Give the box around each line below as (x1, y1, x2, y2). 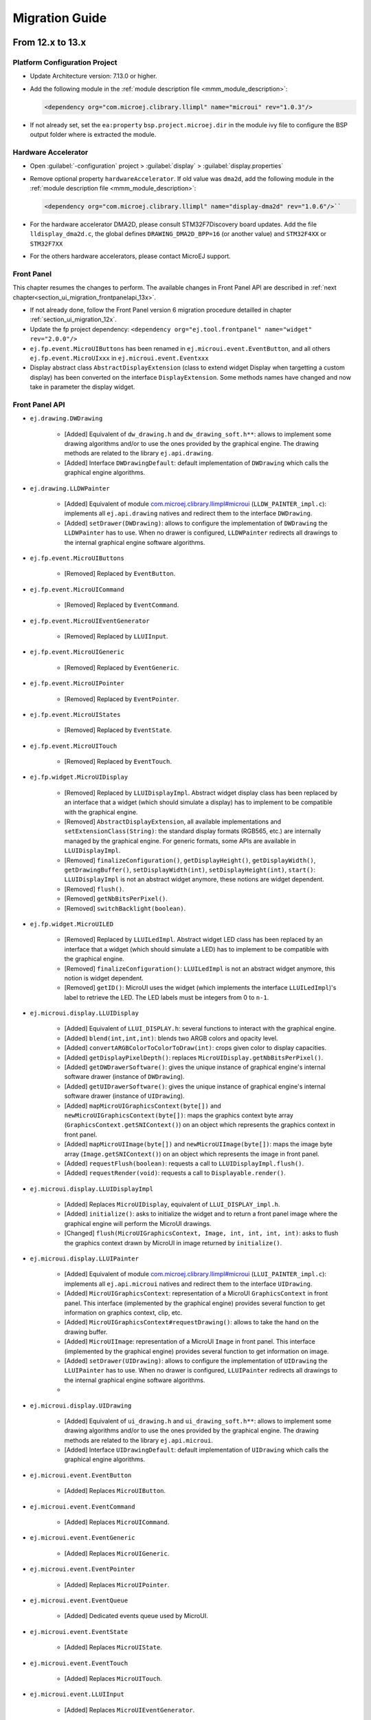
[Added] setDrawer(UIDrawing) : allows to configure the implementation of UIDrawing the (64, 1356, 328, 1365)
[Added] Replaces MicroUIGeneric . (64, 1549, 170, 1558)
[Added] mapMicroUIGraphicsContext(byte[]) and (64, 1101, 221, 1110)
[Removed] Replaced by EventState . (64, 726, 172, 734)
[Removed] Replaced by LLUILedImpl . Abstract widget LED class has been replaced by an (64, 936, 323, 944)
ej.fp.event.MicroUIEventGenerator (30, 616, 150, 625)
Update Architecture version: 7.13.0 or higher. (30, 72, 157, 80)
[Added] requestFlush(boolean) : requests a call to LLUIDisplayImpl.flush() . (64, 1159, 304, 1168)
